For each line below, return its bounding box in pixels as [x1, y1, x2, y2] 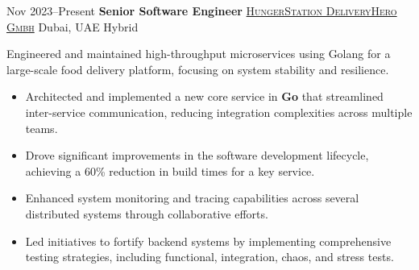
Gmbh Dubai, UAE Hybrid [6, 18, 139, 35]
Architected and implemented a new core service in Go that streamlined [25, 88, 384, 105]
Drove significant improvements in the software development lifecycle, [25, 147, 369, 164]
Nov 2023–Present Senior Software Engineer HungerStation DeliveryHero [6, 2, 397, 19]
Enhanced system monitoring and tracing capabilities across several [25, 189, 359, 206]
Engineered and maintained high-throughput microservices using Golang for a [6, 45, 391, 62]
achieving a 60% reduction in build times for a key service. [25, 162, 315, 179]
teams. [25, 119, 58, 136]
